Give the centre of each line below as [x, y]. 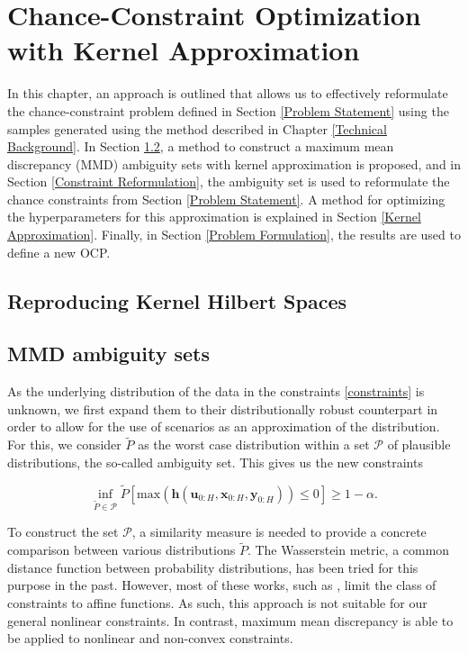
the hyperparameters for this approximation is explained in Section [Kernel [214, 217]
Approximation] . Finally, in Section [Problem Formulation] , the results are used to [234, 235]
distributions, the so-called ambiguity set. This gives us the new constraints [215, 462]
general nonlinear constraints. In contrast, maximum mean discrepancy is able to [230, 620]
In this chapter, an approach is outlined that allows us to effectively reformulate [228, 93]
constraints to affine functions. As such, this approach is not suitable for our [217, 603]
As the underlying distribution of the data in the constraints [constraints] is [216, 391]
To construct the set [63, 532]
